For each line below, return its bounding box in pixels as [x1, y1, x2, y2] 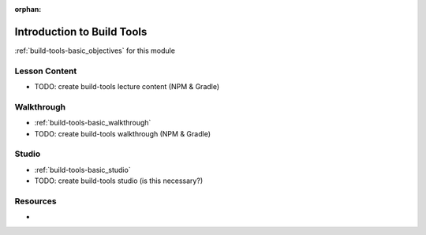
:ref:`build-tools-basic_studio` [34, 165, 131, 174]
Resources [14, 196, 57, 207]
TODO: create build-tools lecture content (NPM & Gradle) [34, 82, 220, 91]
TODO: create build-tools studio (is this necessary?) [34, 176, 204, 185]
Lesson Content [14, 65, 77, 76]
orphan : [14, 5, 42, 13]
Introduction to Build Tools [14, 24, 148, 39]
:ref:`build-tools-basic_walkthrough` [34, 118, 151, 128]
